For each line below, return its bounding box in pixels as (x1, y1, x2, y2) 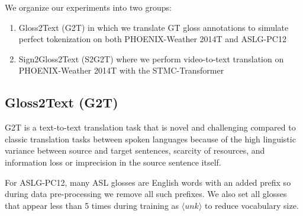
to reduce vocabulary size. (205, 199, 299, 211)
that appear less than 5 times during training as (5, 199, 179, 211)
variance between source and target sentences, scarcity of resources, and (5, 144, 265, 157)
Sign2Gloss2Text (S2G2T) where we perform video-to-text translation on (18, 52, 284, 65)
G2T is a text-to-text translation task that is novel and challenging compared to (5, 121, 296, 134)
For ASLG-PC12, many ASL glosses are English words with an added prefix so (5, 176, 291, 188)
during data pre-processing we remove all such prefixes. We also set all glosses (5, 188, 287, 200)
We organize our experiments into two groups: (5, 1, 172, 13)
